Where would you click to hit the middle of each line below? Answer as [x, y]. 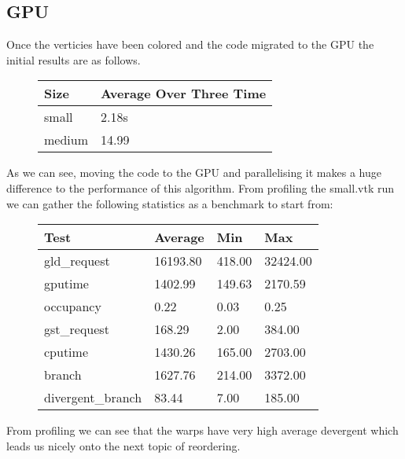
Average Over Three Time [184, 94]
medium [66, 140]
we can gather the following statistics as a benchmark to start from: [170, 203]
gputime [66, 284]
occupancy [73, 307]
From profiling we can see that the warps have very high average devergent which [202, 430]
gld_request [77, 261]
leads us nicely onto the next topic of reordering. [123, 445]
